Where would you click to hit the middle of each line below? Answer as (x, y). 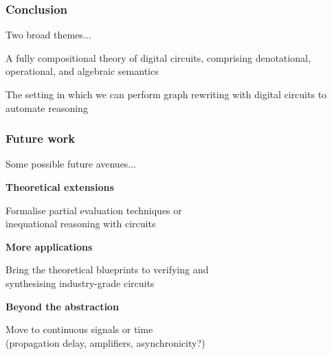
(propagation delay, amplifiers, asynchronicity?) (106, 342)
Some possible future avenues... (71, 164)
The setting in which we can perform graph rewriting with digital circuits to (166, 94)
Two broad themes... (48, 35)
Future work (41, 138)
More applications (49, 246)
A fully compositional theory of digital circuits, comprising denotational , (158, 57)
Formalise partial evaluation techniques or (94, 210)
